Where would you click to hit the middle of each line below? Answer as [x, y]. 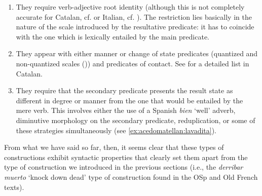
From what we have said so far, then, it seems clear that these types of [114, 147]
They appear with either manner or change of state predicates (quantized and [137, 53]
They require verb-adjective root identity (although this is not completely [130, 7]
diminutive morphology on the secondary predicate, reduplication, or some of [136, 120]
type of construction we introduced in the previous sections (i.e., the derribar [124, 167]
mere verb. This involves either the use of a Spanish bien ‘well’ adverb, [126, 110]
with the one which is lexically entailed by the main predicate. [113, 36]
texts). [14, 187]
